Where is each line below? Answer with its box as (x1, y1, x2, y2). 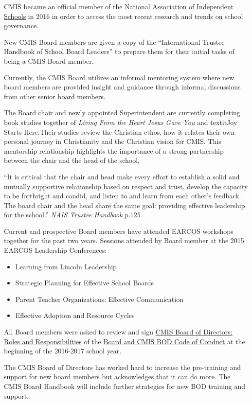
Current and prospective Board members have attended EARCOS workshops (4, 226, 234, 236)
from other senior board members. (4, 91, 106, 101)
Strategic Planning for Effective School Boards (15, 278, 154, 288)
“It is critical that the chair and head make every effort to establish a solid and (4, 171, 240, 181)
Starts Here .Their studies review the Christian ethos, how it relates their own (4, 126, 235, 137)
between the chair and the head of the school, (4, 155, 140, 165)
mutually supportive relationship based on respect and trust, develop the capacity (4, 181, 248, 191)
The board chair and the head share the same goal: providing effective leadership (4, 200, 245, 210)
